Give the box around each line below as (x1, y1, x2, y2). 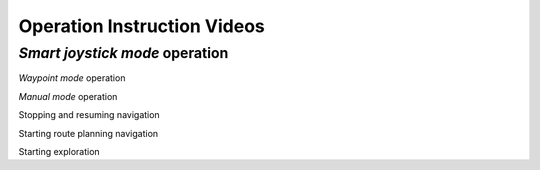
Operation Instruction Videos (18, 15, 265, 37)
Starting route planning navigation (18, 127, 159, 139)
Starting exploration (18, 145, 100, 157)
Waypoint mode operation (18, 72, 126, 84)
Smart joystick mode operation (18, 44, 229, 62)
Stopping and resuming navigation (18, 109, 160, 121)
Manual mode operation (18, 90, 118, 102)
